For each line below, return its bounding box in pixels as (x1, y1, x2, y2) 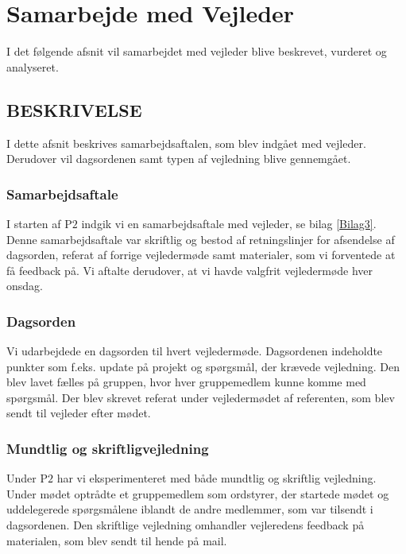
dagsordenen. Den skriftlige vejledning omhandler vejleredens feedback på (6, 517, 365, 533)
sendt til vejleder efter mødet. (6, 405, 151, 421)
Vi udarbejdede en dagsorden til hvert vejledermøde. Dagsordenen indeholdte (6, 343, 383, 359)
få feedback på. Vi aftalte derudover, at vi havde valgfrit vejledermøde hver (6, 262, 373, 278)
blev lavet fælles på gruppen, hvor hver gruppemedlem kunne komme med (6, 374, 366, 390)
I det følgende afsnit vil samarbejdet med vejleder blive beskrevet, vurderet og (6, 43, 387, 60)
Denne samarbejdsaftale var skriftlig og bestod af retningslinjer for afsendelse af (6, 231, 395, 247)
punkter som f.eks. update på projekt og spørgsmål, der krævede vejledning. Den (6, 358, 400, 374)
